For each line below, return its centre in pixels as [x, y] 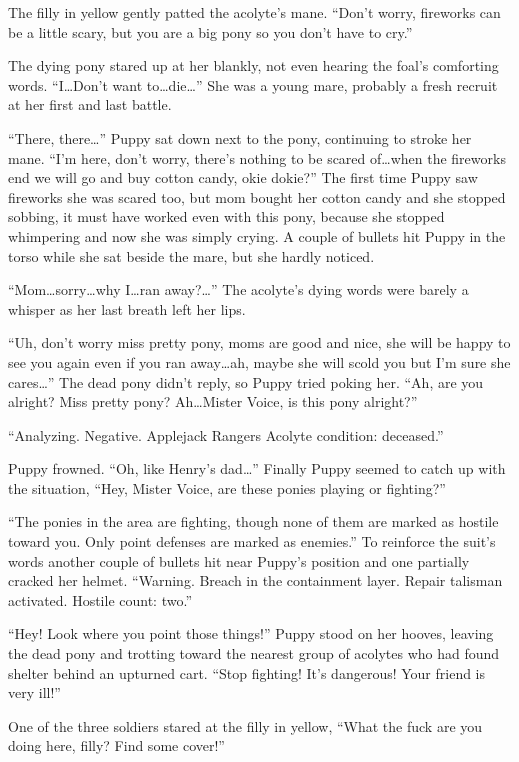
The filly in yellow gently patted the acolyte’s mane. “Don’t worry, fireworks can [254, 12]
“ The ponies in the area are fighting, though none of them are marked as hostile [253, 521]
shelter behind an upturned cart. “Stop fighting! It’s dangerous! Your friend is [247, 672]
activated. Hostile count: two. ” [100, 599]
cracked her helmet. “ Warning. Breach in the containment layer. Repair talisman [255, 580]
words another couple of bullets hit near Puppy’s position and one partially [239, 560]
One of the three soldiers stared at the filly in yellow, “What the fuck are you [245, 725]
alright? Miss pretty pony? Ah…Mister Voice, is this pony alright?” [213, 401]
